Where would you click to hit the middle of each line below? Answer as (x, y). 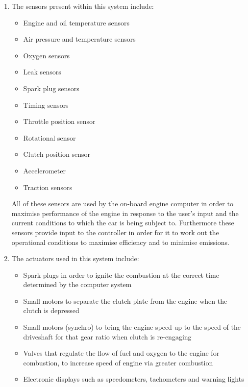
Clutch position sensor (57, 154)
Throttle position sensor (59, 121)
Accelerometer (44, 170)
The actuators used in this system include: (75, 258)
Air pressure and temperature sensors (79, 39)
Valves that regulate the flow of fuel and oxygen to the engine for (121, 353)
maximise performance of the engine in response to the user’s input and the (125, 213)
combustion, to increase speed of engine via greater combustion (118, 362)
